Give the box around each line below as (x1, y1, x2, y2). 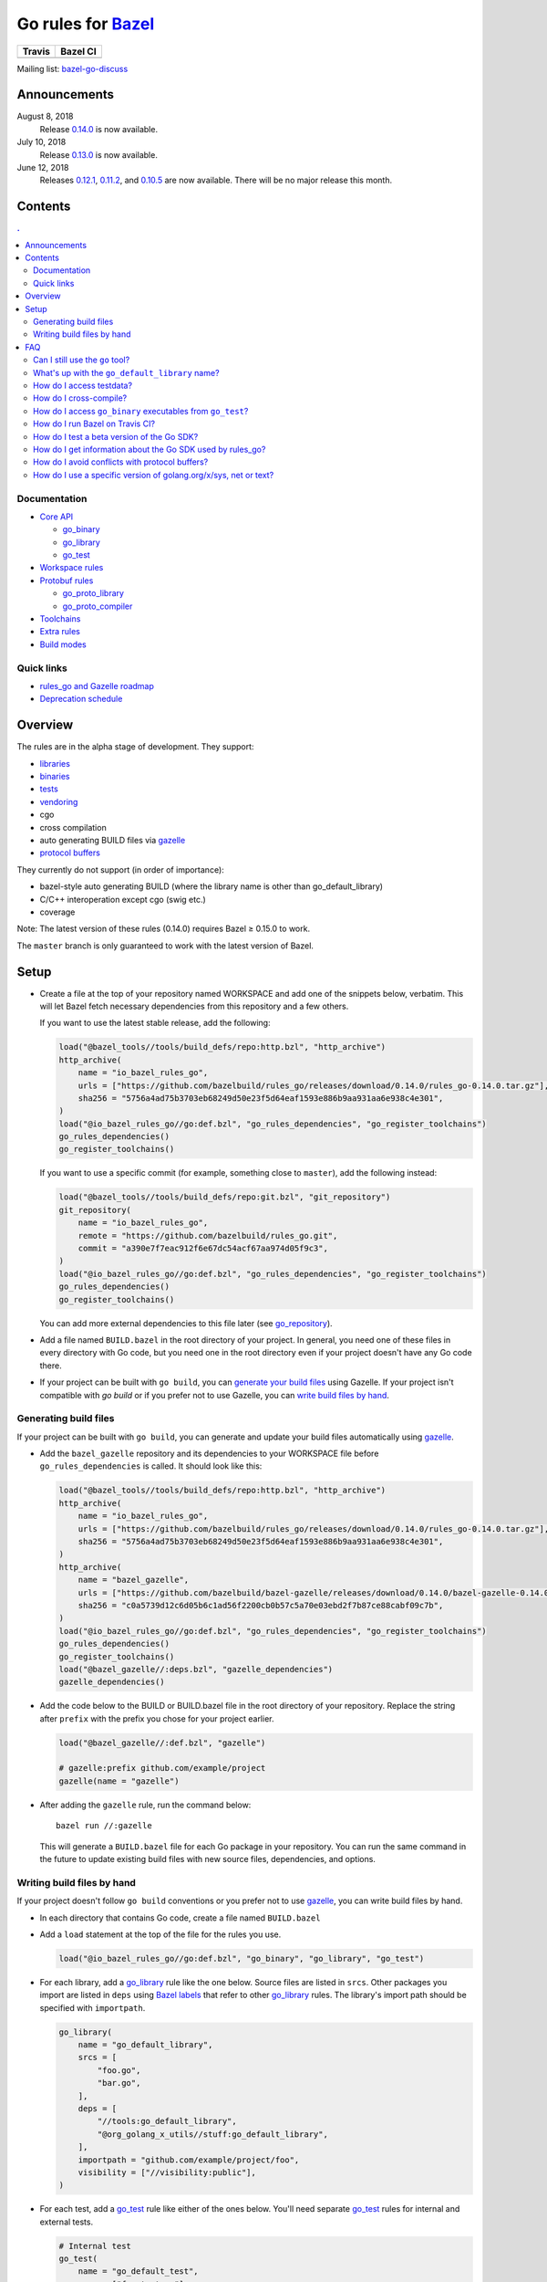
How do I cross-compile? (33, 393, 128, 403)
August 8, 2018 (16, 110, 74, 122)
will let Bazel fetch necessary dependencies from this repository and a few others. (39, 1000, 349, 1011)
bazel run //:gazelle (56, 1821, 152, 1831)
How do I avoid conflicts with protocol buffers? (33, 456, 209, 467)
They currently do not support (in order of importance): (16, 864, 225, 875)
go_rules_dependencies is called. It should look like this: (39, 1460, 263, 1471)
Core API (39, 511, 74, 522)
